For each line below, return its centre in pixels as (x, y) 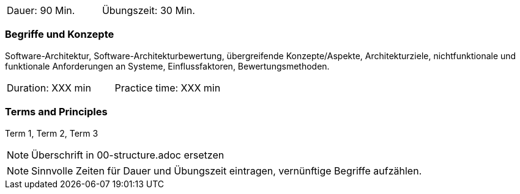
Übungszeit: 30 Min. (148, 10)
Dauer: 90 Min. (41, 10)
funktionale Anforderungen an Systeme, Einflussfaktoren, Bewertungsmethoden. (167, 66)
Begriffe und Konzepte (60, 34)
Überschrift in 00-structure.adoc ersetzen (128, 155)
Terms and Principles (56, 112)
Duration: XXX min (49, 88)
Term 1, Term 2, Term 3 (52, 133)
